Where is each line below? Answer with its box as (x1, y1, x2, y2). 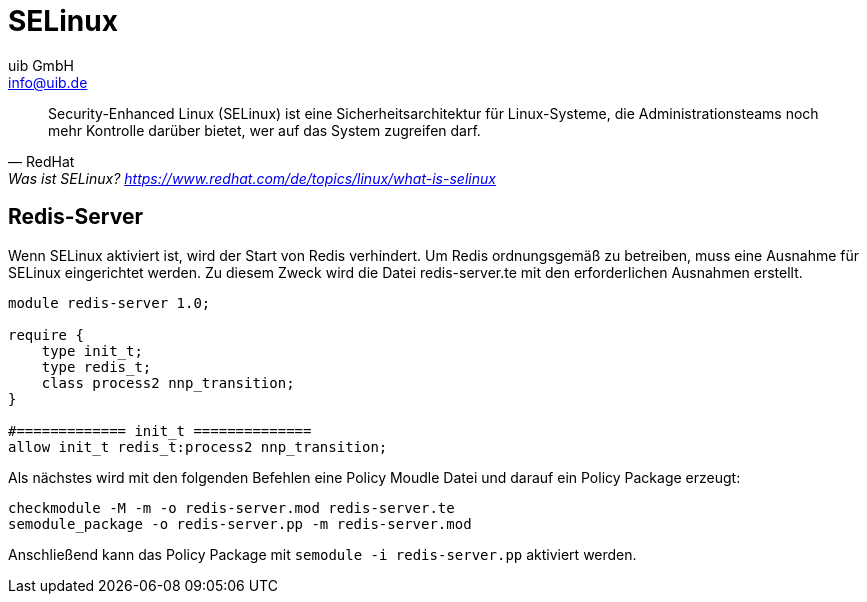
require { (8, 326, 84, 343)
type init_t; (41, 342, 143, 359)
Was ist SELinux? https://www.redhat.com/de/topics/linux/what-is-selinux (8, 169, 496, 187)
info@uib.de (8, 73, 88, 91)
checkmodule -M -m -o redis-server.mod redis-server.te (8, 499, 455, 516)
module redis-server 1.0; (8, 294, 211, 311)
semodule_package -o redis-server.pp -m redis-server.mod (8, 515, 472, 532)
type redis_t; (41, 358, 152, 375)
